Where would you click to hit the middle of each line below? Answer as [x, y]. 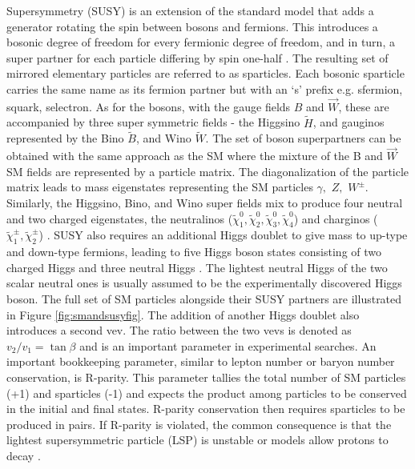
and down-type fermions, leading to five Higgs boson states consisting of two [194, 252]
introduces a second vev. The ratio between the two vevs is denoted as [179, 330]
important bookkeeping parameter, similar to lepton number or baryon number [201, 361]
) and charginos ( [336, 218]
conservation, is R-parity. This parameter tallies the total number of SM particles [206, 377]
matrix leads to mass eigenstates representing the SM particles [160, 187]
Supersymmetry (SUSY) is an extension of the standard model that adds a [190, 10]
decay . [24, 455]
